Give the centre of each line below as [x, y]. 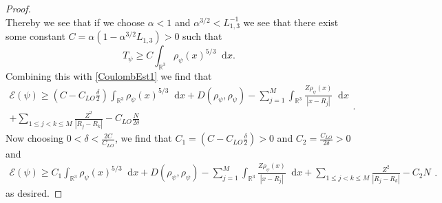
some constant [35, 36]
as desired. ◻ [34, 192]
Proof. [18, 8]
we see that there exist [291, 22]
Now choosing [35, 138]
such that [202, 36]
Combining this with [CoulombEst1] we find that [109, 75]
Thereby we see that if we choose [75, 22]
